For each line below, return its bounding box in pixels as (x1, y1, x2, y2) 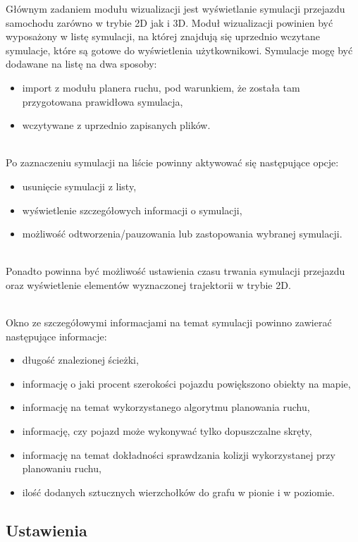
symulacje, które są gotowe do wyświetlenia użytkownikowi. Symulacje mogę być (6, 42, 353, 57)
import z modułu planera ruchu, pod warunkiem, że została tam (22, 80, 300, 94)
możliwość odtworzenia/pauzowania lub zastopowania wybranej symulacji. (22, 226, 342, 241)
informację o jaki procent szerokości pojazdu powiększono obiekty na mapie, (22, 376, 351, 390)
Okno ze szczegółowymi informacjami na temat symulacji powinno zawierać (6, 315, 332, 330)
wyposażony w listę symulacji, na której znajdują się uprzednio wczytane (6, 29, 321, 44)
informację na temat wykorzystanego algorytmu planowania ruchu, (22, 400, 310, 414)
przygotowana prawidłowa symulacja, (22, 94, 183, 109)
